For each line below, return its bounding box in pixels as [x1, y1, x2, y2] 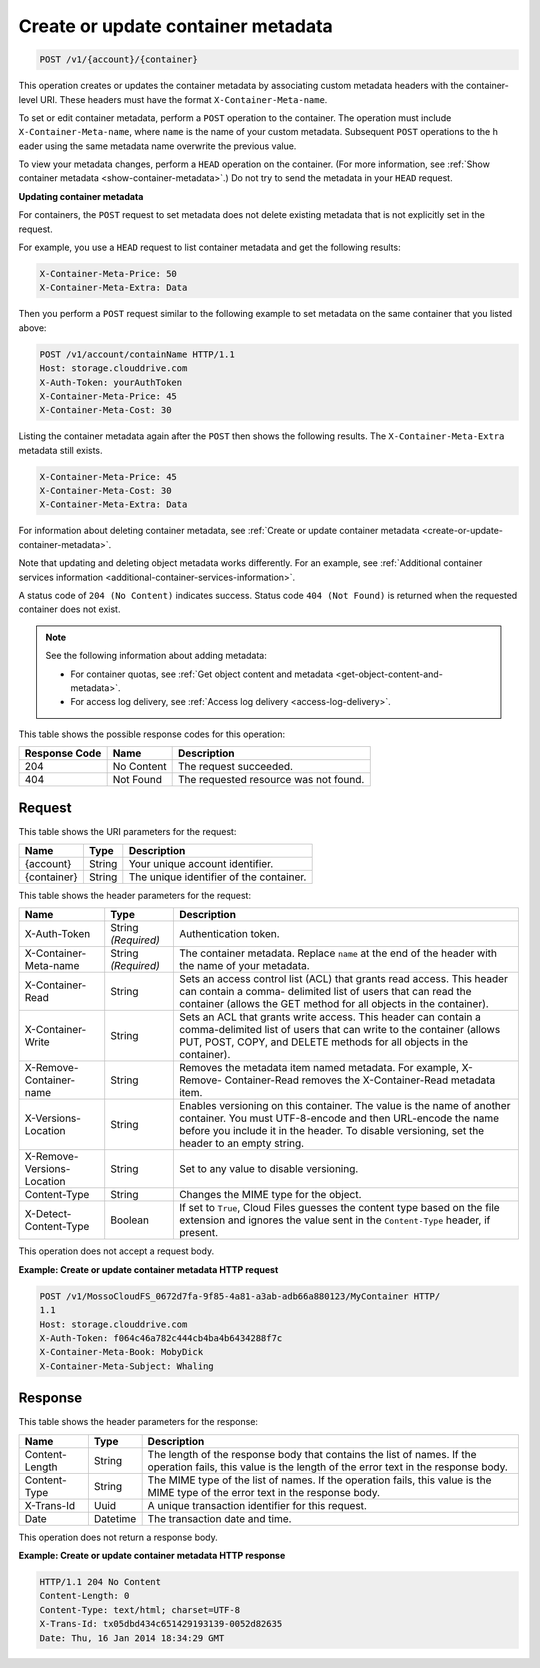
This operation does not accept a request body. [18, 1245, 215, 1257]
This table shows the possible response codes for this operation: [18, 728, 286, 740]
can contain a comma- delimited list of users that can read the [178, 985, 472, 999]
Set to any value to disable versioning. [178, 1162, 359, 1176]
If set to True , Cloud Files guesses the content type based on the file [178, 1201, 500, 1215]
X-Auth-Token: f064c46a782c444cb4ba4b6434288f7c [39, 1332, 283, 1344]
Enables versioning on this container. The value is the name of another [178, 1099, 511, 1113]
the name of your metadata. [178, 959, 310, 973]
